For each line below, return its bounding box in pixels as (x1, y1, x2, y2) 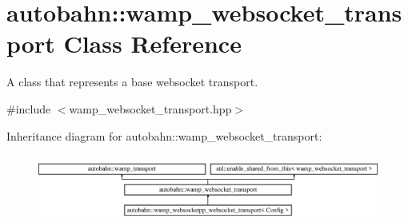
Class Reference (63, 27, 242, 60)
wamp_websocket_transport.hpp (69, 100, 232, 117)
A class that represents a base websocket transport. (6, 73, 258, 90)
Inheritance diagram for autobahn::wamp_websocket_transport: (6, 127, 322, 144)
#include (6, 100, 51, 117)
